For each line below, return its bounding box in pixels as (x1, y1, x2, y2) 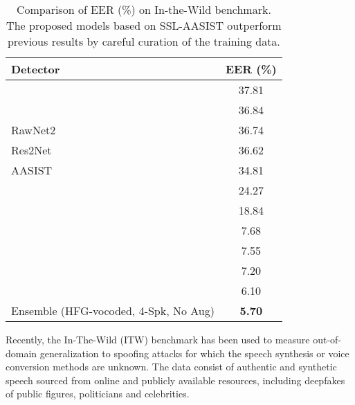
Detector (11, 61, 60, 77)
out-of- (313, 332, 342, 346)
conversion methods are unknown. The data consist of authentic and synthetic (6, 359, 337, 374)
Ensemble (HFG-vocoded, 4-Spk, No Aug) (11, 303, 215, 318)
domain (6, 345, 37, 360)
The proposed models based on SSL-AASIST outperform (6, 17, 282, 33)
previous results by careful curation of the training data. (7, 33, 280, 49)
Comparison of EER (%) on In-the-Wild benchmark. (16, 1, 271, 17)
